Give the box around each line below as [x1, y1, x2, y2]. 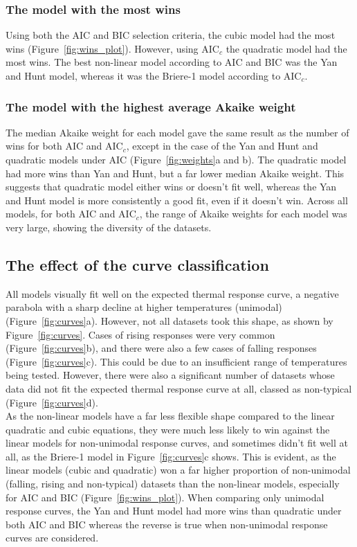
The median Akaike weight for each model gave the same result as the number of [6, 125, 349, 139]
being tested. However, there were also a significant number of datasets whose [6, 368, 335, 382]
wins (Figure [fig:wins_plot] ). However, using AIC [6, 41, 219, 55]
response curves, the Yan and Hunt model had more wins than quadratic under [6, 503, 342, 518]
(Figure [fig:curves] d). [6, 395, 98, 409]
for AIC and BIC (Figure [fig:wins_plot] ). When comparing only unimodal [6, 490, 324, 504]
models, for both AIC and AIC [6, 206, 136, 221]
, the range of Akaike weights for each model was [139, 206, 347, 221]
